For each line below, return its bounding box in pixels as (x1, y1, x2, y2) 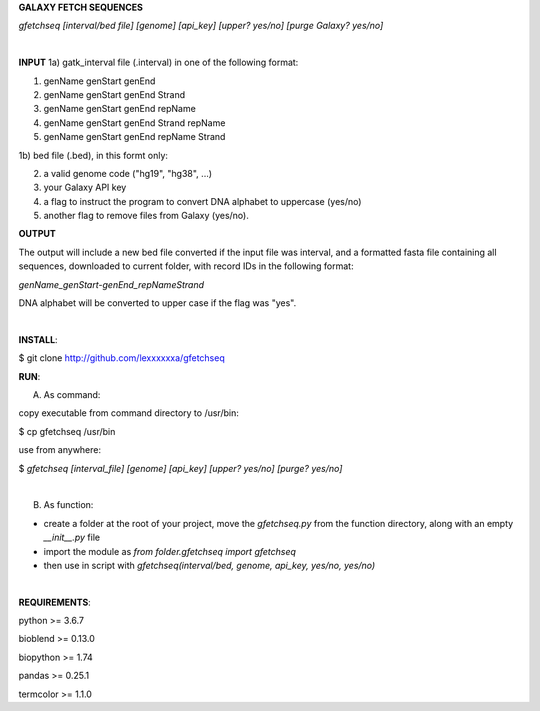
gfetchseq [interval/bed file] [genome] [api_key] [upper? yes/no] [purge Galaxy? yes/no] (18, 20, 384, 32)
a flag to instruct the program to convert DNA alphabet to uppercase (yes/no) (43, 195, 362, 207)
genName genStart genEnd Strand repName (43, 116, 226, 129)
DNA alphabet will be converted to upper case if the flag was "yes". (18, 297, 297, 309)
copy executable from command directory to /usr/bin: (18, 407, 239, 419)
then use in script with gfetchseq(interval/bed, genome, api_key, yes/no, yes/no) (43, 559, 376, 571)
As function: (43, 499, 94, 511)
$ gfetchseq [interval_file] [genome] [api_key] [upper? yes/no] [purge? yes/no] (18, 462, 343, 474)
